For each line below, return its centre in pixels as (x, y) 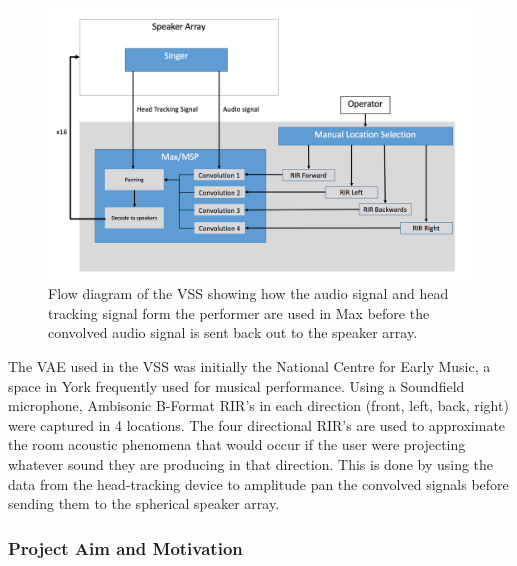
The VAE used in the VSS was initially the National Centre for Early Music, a (249, 366)
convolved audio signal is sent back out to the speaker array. (233, 332)
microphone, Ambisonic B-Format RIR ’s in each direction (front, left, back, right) (258, 405)
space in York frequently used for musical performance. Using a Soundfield (236, 385)
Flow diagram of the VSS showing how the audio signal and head (248, 293)
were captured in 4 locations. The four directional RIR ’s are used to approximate (257, 424)
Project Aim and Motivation (125, 547)
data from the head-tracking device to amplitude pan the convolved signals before (258, 483)
